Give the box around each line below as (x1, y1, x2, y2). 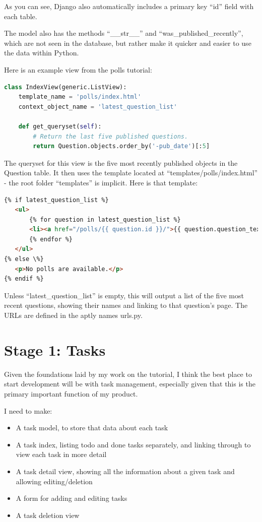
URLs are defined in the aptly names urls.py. (4, 310, 143, 320)
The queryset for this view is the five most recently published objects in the (4, 157, 238, 168)
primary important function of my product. (4, 388, 138, 399)
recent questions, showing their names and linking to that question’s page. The (4, 300, 248, 310)
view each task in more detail (16, 449, 107, 460)
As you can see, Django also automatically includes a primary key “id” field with (4, 1, 254, 11)
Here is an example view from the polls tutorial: (4, 64, 152, 75)
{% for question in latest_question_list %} (29, 216, 181, 223)
